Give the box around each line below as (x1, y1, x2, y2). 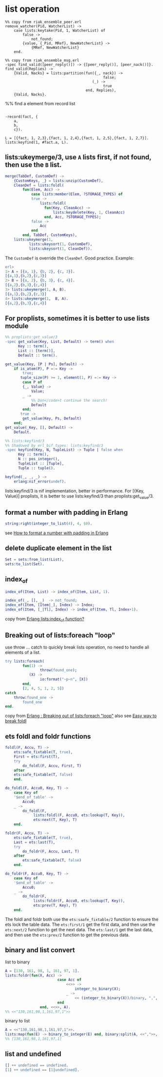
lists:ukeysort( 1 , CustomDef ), (29, 241, 92, 247)
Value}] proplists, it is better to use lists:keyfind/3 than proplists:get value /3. (5, 493, 154, 500)
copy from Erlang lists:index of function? (5, 616, 84, 623)
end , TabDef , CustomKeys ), (22, 233, 77, 237)
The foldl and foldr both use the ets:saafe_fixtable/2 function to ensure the (5, 916, 159, 922)
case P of (22, 380, 42, 385)
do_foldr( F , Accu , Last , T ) (22, 849, 79, 854)
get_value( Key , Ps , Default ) (22, 416, 82, 421)
